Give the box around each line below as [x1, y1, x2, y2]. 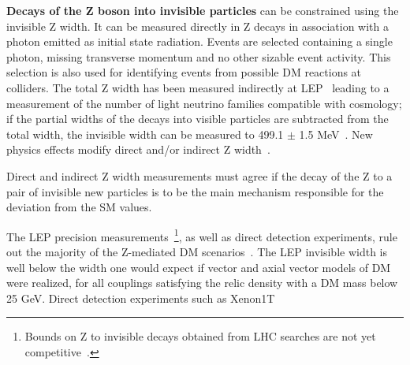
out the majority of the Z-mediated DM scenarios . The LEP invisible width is [6, 243, 388, 259]
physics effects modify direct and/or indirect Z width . [6, 141, 270, 158]
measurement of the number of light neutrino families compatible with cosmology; [6, 95, 402, 111]
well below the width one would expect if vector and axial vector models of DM [6, 259, 391, 275]
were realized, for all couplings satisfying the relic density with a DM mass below [6, 274, 398, 291]
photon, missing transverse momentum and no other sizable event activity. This [6, 48, 391, 65]
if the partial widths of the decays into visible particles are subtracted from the [6, 110, 389, 127]
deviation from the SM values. [6, 199, 152, 215]
